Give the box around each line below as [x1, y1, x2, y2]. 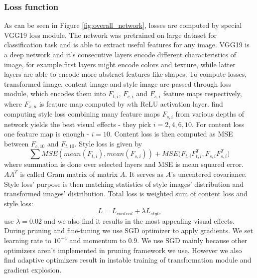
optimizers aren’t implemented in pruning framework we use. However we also [4, 245, 242, 255]
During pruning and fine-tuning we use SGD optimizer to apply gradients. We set [4, 225, 253, 236]
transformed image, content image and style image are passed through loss [4, 78, 231, 89]
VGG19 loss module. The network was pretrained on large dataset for [4, 29, 217, 40]
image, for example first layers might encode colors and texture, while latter [4, 59, 236, 69]
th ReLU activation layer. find [131, 98, 223, 109]
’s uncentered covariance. [171, 168, 247, 179]
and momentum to [69, 235, 126, 245]
